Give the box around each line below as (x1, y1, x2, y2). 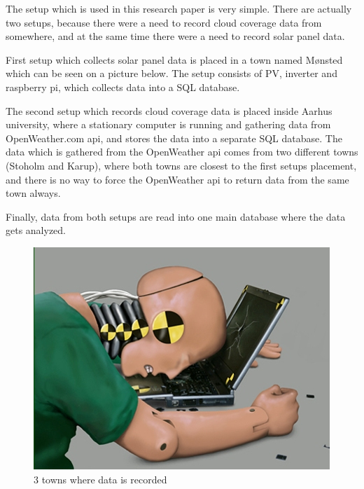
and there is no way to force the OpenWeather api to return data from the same (6, 172, 349, 186)
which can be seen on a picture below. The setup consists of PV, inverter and (6, 66, 337, 81)
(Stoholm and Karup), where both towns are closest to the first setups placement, (6, 158, 357, 172)
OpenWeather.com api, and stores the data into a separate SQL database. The (6, 130, 342, 145)
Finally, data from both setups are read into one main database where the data (6, 209, 346, 223)
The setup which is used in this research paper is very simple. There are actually (6, 1, 352, 15)
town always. (6, 186, 61, 200)
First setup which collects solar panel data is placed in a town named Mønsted (6, 52, 343, 67)
